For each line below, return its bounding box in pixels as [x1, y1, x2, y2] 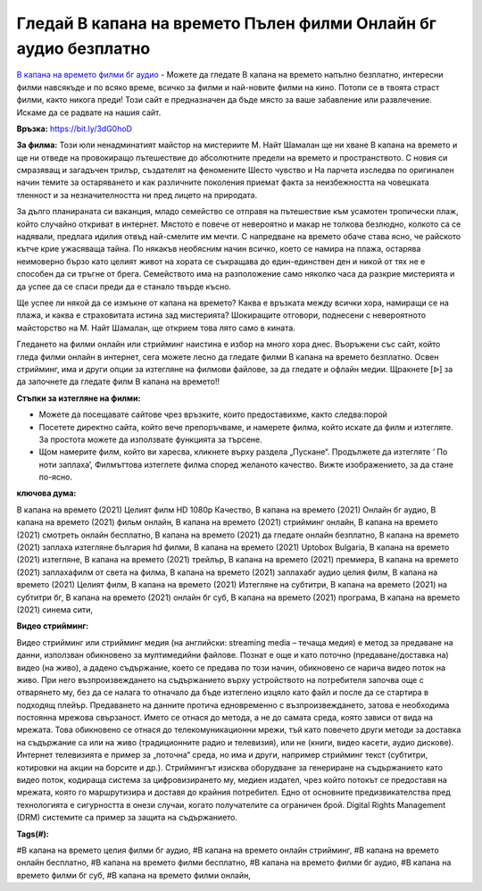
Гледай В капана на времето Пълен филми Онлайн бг [16, 13, 436, 33]
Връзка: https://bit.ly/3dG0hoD [16, 123, 133, 134]
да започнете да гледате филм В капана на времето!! [16, 376, 220, 387]
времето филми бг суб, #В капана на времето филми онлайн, [16, 870, 252, 880]
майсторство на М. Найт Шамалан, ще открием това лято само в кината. [16, 322, 296, 333]
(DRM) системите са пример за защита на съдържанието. [16, 812, 238, 823]
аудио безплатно [16, 38, 151, 58]
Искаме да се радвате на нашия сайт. [16, 107, 162, 118]
